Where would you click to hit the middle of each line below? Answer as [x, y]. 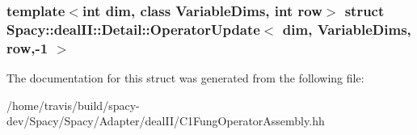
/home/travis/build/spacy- [73, 105]
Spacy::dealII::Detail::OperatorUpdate [133, 29]
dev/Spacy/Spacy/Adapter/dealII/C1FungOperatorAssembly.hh [166, 121]
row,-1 [27, 47]
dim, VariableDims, [347, 29]
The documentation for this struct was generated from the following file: [185, 78]
